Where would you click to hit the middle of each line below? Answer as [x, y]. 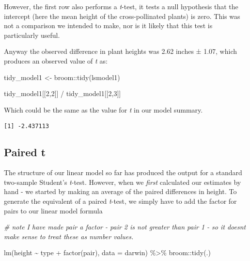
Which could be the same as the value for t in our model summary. [103, 109]
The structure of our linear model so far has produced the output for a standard [123, 172]
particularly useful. [32, 35]
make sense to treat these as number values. [69, 236]
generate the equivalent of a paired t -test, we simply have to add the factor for [120, 201]
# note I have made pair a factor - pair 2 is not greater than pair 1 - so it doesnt [125, 227]
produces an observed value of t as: [56, 60]
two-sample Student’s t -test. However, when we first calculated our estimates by [123, 182]
